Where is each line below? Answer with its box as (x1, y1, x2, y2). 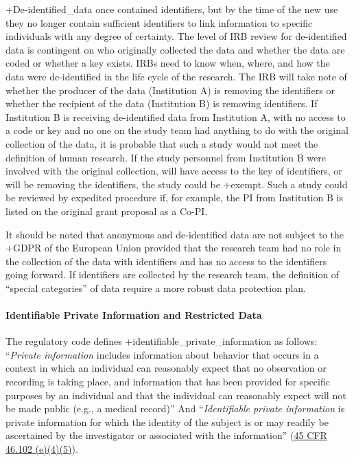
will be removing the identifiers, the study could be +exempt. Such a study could (5, 177, 348, 191)
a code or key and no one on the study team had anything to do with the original (5, 123, 349, 137)
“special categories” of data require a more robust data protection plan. (5, 280, 306, 295)
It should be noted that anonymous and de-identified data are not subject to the (5, 227, 344, 241)
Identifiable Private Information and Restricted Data (5, 308, 262, 322)
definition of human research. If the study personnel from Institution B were (5, 150, 326, 164)
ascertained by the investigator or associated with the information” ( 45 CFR (5, 428, 327, 442)
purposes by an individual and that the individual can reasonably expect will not (5, 387, 346, 402)
